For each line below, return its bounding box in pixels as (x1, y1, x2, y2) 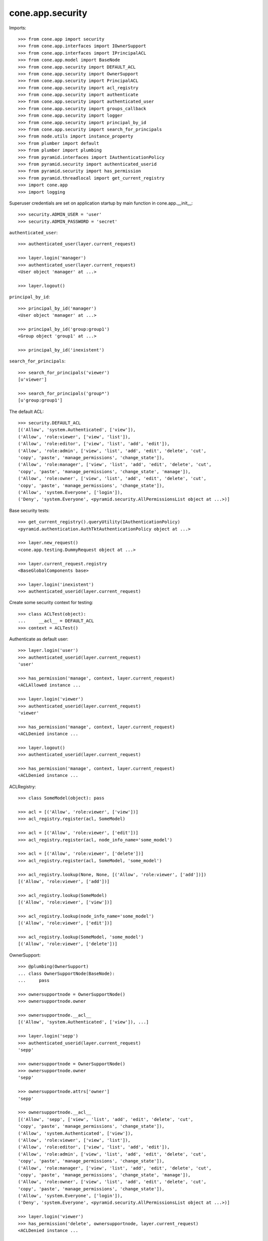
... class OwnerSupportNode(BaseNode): (18, 970, 115, 976)
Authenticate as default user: (9, 636, 69, 642)
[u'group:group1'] (18, 398, 63, 403)
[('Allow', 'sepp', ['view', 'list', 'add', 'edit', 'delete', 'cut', (18, 1116, 194, 1122)
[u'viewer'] (18, 377, 47, 382)
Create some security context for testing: (9, 600, 94, 606)
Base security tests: (9, 507, 50, 513)
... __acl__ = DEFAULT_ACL (18, 618, 94, 624)
